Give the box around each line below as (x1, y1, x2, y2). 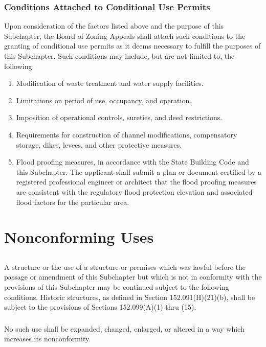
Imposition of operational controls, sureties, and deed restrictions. (16, 112, 223, 123)
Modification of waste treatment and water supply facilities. (16, 78, 204, 88)
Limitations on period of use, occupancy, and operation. (16, 95, 192, 105)
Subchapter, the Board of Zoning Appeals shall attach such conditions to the (4, 30, 246, 41)
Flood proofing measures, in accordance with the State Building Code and (16, 156, 249, 167)
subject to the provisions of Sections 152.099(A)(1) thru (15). (4, 302, 196, 312)
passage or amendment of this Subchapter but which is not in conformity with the (4, 271, 262, 282)
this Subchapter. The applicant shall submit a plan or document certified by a (16, 166, 261, 177)
